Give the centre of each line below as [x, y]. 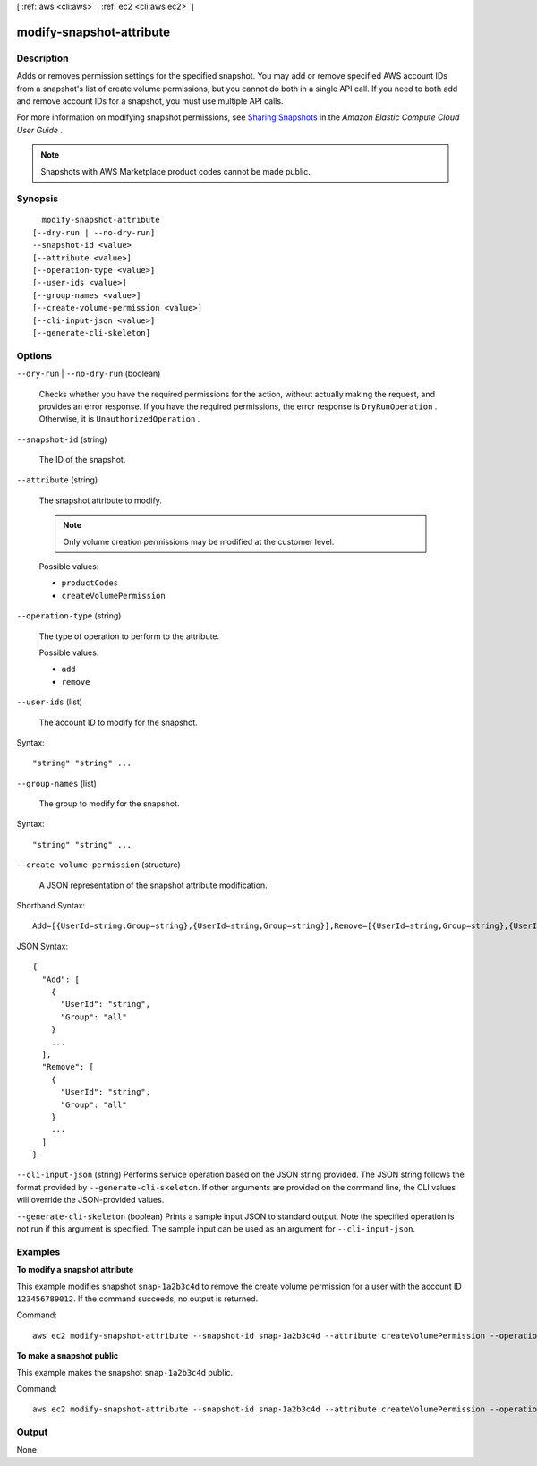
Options [34, 355]
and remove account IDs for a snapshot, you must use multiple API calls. [150, 101]
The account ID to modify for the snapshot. [119, 722]
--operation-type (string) [69, 616]
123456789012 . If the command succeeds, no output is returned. [137, 1299]
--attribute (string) [57, 480]
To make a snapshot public [68, 1356]
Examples [38, 1251]
